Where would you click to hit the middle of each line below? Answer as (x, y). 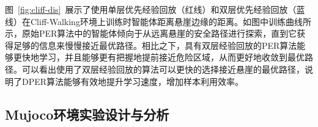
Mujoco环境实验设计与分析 (87, 114)
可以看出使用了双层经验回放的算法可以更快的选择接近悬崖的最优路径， (163, 69)
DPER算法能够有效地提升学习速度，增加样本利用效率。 (133, 81)
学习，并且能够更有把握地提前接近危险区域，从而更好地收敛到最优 (172, 57)
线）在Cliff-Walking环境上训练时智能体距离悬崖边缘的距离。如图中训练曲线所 (158, 21)
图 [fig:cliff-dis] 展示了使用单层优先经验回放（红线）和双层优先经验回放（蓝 (155, 9)
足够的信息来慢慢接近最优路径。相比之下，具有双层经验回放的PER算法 (155, 45)
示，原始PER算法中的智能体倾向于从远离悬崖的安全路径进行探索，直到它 (151, 33)
